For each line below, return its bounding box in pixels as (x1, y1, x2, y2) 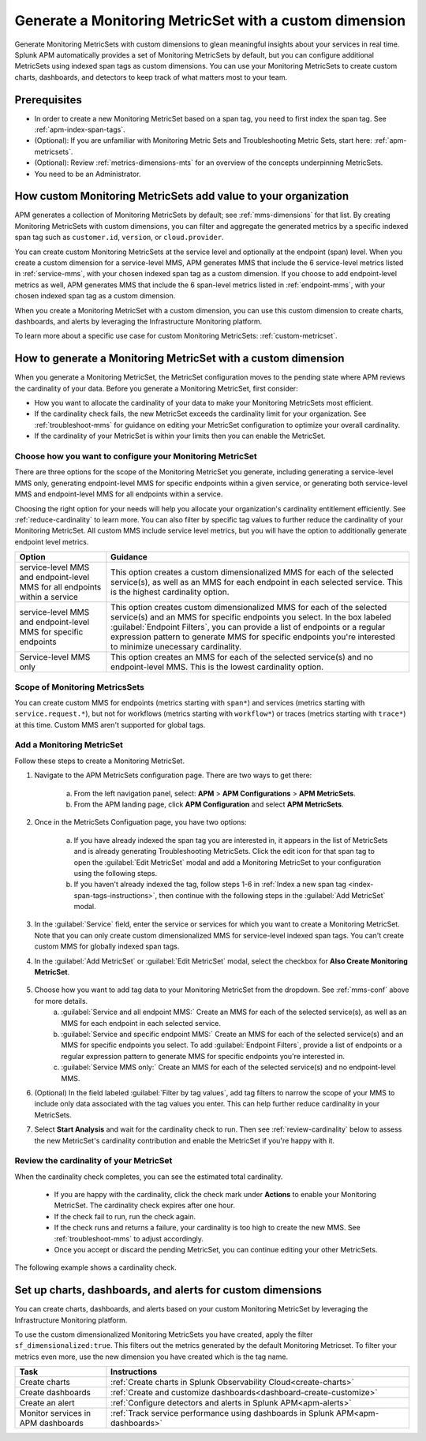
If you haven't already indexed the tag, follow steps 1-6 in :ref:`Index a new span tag (73, 880, 347, 889)
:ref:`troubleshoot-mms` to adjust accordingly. (54, 1233, 204, 1243)
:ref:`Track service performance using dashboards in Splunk (110, 1408, 334, 1419)
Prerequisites (14, 93, 82, 107)
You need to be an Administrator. (34, 169, 141, 178)
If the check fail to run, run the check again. (54, 1211, 196, 1221)
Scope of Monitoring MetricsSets (14, 681, 145, 692)
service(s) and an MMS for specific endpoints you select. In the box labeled (110, 612, 392, 623)
